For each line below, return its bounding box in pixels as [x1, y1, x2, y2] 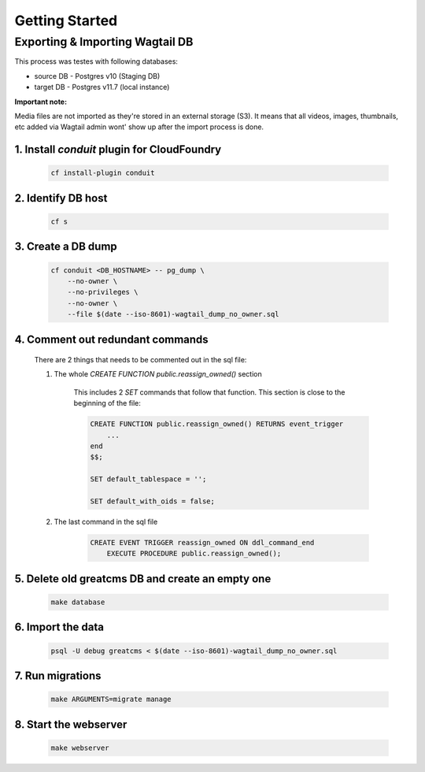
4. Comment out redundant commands [14, 332, 209, 346]
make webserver [50, 743, 109, 752]
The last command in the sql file [54, 517, 158, 526]
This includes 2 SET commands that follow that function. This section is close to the [73, 387, 346, 397]
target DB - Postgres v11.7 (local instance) [34, 83, 170, 92]
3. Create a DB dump [14, 240, 117, 254]
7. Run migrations [14, 669, 102, 682]
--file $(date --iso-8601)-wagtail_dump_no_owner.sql [67, 310, 279, 319]
